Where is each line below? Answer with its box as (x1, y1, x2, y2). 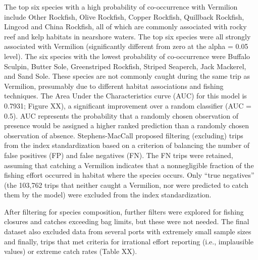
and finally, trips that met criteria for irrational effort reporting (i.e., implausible (4, 236, 254, 246)
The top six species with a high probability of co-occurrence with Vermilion (4, 2, 238, 12)
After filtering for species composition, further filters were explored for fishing (4, 206, 244, 217)
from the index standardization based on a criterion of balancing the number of (4, 140, 250, 150)
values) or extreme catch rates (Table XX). (4, 246, 137, 256)
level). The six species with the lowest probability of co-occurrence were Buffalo (4, 50, 250, 61)
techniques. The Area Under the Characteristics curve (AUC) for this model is (4, 90, 247, 101)
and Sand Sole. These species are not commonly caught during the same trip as (4, 71, 250, 81)
